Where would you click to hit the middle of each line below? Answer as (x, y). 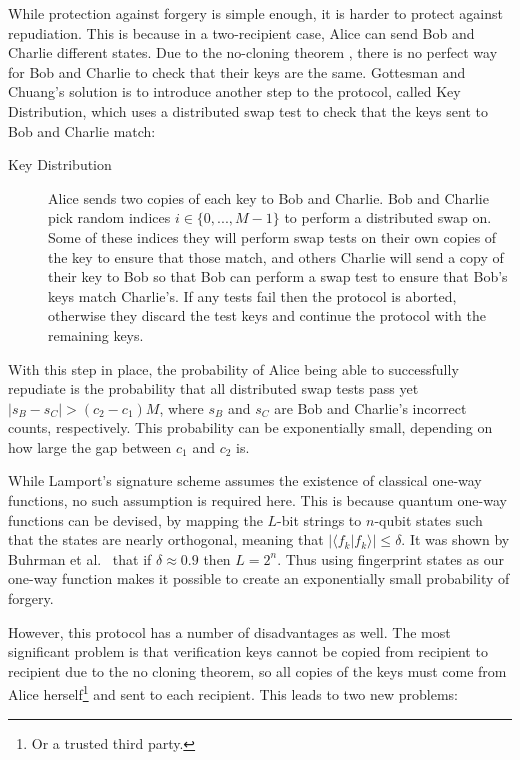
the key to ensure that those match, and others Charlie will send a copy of (276, 256)
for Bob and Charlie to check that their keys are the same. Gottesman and (237, 71)
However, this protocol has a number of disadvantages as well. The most (229, 631)
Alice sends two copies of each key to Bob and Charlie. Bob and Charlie (268, 197)
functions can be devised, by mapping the (135, 519)
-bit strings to (319, 519)
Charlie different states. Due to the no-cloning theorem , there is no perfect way (253, 52)
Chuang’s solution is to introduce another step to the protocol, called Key (234, 91)
